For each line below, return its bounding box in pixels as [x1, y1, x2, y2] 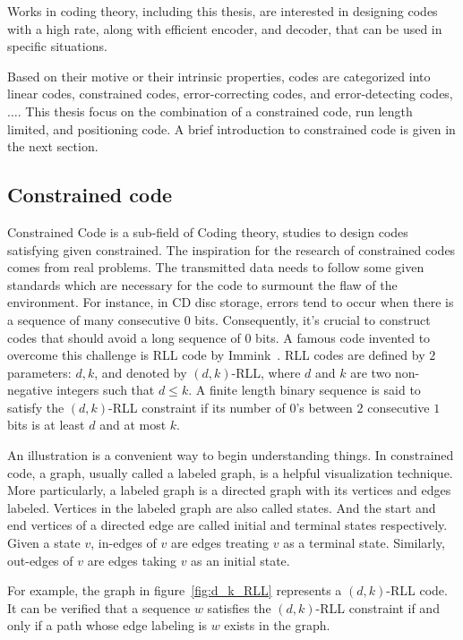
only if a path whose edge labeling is [7, 616, 207, 635]
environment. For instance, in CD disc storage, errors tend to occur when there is [7, 293, 454, 311]
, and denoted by [94, 363, 187, 381]
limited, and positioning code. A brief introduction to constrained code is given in [7, 119, 456, 138]
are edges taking [87, 550, 176, 569]
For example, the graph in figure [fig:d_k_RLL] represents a [7, 581, 342, 600]
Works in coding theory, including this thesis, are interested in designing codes [7, 2, 438, 20]
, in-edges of [90, 533, 157, 552]
